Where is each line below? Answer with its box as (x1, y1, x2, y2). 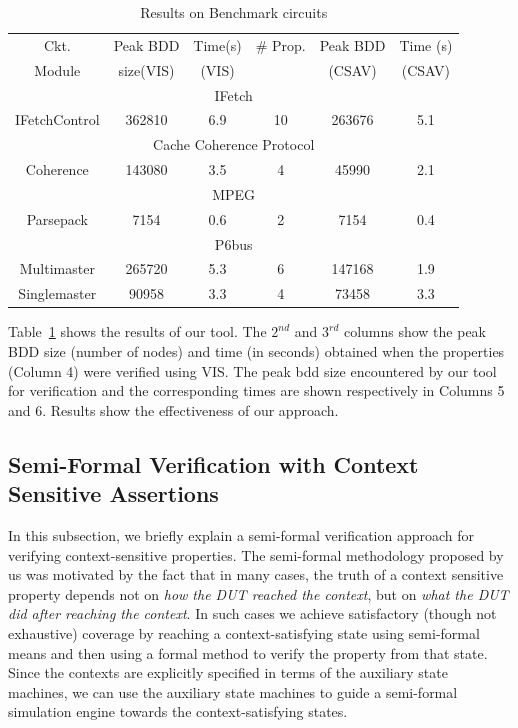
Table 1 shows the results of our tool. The (8, 321, 267, 342)
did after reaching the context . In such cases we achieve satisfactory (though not (8, 603, 497, 624)
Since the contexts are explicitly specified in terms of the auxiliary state (8, 662, 448, 683)
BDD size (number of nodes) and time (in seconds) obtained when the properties (8, 340, 505, 361)
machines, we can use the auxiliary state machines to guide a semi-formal (8, 681, 458, 702)
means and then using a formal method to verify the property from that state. (8, 642, 488, 663)
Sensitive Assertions (8, 478, 219, 509)
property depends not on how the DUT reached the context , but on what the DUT (8, 583, 509, 604)
